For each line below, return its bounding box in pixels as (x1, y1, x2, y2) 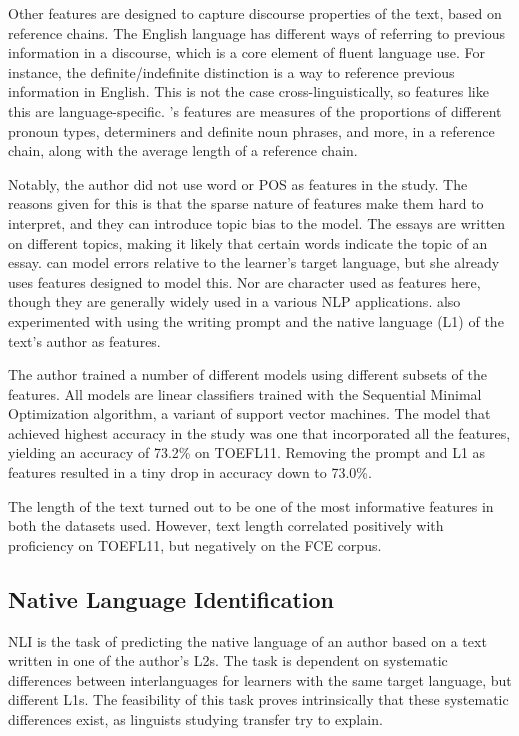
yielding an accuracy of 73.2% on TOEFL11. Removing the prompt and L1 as (8, 442, 486, 463)
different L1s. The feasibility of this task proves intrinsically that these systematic (8, 689, 509, 710)
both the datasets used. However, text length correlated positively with (8, 515, 444, 536)
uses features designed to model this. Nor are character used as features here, (8, 271, 481, 292)
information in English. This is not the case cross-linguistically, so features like (8, 81, 489, 102)
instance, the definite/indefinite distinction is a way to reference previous (8, 61, 455, 82)
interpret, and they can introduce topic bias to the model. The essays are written (8, 212, 506, 233)
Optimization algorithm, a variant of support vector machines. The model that (8, 403, 491, 424)
